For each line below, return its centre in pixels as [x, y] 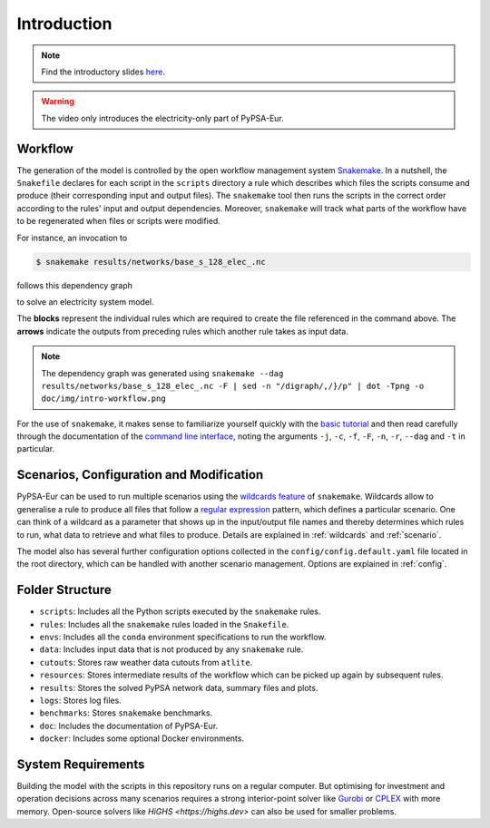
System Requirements [81, 764]
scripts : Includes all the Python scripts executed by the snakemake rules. [180, 611]
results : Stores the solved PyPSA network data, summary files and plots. [179, 687]
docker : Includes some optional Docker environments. [142, 738]
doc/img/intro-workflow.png [104, 399]
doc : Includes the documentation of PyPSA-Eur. [129, 726]
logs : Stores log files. [80, 700]
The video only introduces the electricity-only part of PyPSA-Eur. [163, 118]
